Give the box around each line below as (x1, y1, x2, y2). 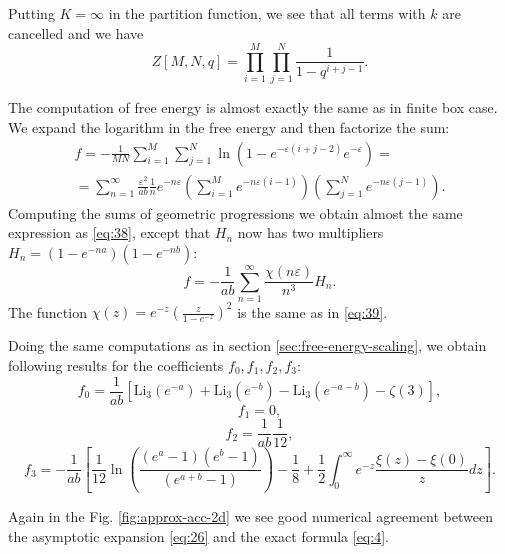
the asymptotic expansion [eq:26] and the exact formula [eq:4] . (8, 525, 389, 546)
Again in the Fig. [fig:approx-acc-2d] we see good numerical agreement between (8, 506, 493, 527)
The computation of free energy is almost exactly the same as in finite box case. (8, 97, 498, 118)
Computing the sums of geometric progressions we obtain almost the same (8, 202, 463, 223)
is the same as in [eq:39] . (237, 301, 388, 322)
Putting (8, 3, 55, 23)
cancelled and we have (8, 22, 144, 43)
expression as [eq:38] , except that (8, 222, 211, 243)
